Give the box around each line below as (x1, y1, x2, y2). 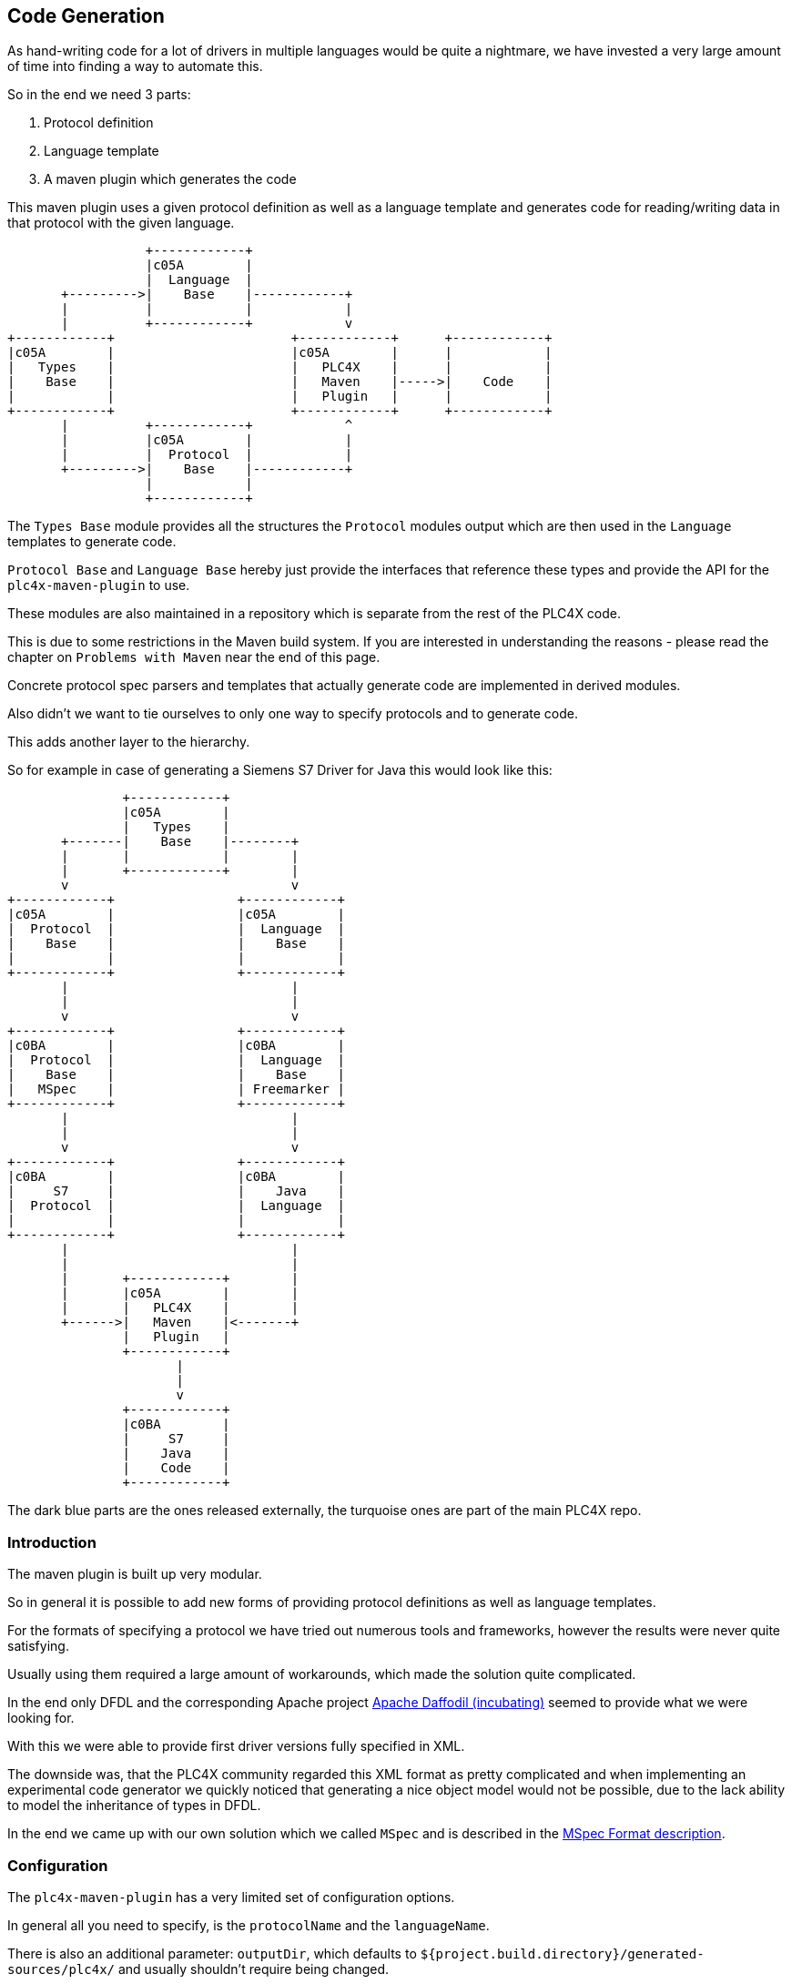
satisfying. (7, 1638, 69, 1654)
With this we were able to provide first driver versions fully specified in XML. (7, 1738, 465, 1755)
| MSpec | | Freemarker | (7, 1082, 345, 1097)
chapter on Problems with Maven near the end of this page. (7, 649, 381, 666)
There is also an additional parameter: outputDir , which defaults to (7, 1945, 417, 1961)
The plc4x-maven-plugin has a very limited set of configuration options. (7, 1888, 455, 1905)
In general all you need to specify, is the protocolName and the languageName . (7, 1917, 490, 1933)
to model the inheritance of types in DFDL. (7, 1797, 261, 1814)
